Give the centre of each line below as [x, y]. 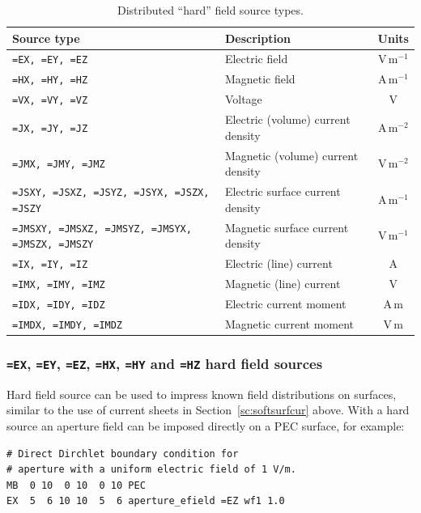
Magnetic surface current [287, 227]
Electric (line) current [279, 263]
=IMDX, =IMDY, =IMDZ [68, 325]
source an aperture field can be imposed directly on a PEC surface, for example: [206, 426]
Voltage [243, 99]
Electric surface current [283, 191]
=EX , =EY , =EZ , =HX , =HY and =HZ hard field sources [165, 363]
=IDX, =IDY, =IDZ [59, 305]
